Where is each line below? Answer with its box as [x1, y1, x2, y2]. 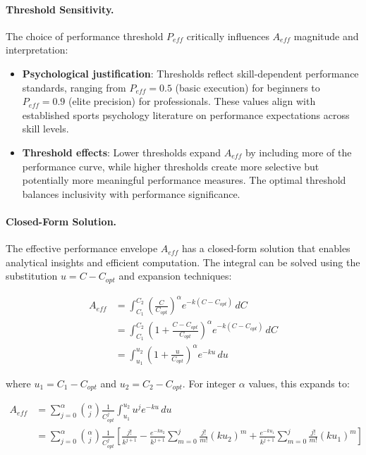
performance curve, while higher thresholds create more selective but [22, 158, 319, 173]
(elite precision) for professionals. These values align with [68, 94, 316, 108]
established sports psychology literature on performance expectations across [22, 107, 350, 122]
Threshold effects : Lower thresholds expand [22, 144, 221, 159]
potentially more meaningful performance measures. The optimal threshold [22, 173, 346, 187]
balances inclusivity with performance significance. [22, 186, 240, 201]
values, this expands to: [248, 375, 350, 390]
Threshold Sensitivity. [6, 1, 114, 16]
